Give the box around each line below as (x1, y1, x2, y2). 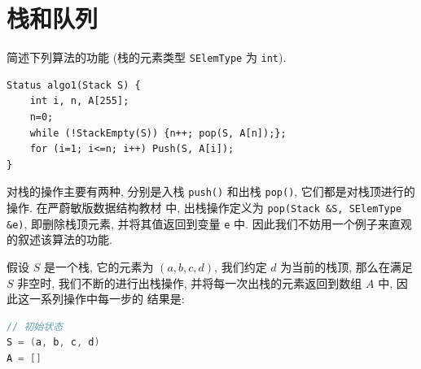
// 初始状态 (7, 320, 64, 332)
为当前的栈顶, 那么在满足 (280, 258, 413, 275)
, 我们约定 (214, 258, 267, 275)
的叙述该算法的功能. (7, 231, 112, 248)
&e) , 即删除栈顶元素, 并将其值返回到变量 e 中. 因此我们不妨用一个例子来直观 (7, 215, 412, 232)
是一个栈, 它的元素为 (43, 258, 154, 275)
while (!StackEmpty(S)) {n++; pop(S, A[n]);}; (29, 127, 287, 139)
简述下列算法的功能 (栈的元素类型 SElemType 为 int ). (7, 49, 287, 66)
